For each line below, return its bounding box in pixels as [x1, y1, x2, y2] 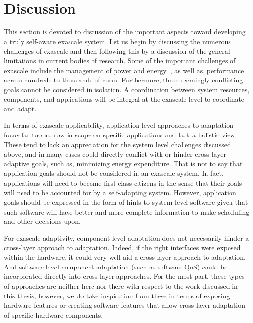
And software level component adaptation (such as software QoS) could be [4, 261, 228, 271]
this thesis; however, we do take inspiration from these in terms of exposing [4, 290, 230, 300]
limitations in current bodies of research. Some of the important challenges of [4, 55, 236, 65]
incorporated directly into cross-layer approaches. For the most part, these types [4, 271, 245, 281]
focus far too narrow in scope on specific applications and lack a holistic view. [4, 130, 237, 140]
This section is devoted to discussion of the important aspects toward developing [4, 27, 246, 37]
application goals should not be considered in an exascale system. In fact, [4, 168, 224, 178]
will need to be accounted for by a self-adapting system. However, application [4, 187, 236, 197]
